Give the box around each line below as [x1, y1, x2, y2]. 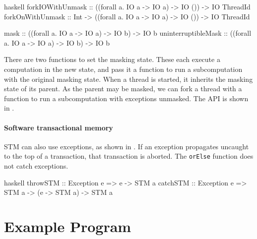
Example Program [4, 216, 131, 236]
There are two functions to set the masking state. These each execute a [4, 54, 220, 64]
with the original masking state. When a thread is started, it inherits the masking [4, 73, 253, 84]
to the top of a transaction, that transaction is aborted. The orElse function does [4, 151, 254, 161]
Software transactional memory [4, 122, 113, 132]
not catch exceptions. [4, 160, 68, 171]
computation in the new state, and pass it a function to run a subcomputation [4, 63, 243, 74]
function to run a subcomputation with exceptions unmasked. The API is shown [4, 93, 249, 103]
